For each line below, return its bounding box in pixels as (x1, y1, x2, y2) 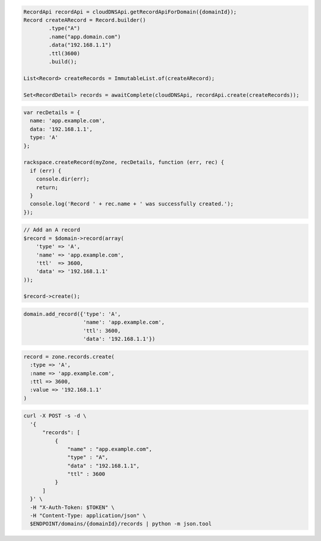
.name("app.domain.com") (48, 33, 121, 40)
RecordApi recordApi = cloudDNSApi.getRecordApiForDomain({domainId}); (23, 8, 237, 15)
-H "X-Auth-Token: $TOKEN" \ (30, 504, 115, 511)
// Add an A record (23, 226, 80, 233)
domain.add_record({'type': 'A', (23, 311, 121, 318)
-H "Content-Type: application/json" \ (30, 512, 146, 519)
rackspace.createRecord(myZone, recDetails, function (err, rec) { (23, 159, 225, 166)
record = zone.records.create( (23, 353, 115, 360)
